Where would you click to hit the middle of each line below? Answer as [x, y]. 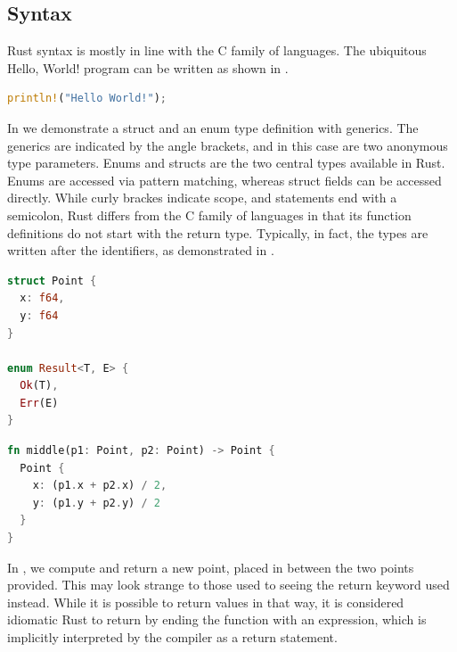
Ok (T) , [39, 386]
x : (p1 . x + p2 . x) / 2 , [100, 486]
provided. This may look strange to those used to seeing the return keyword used [228, 585]
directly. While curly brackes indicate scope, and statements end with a [202, 198]
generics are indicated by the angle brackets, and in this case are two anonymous [228, 145]
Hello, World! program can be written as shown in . [148, 67]
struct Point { [52, 281]
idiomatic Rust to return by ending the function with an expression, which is [217, 619]
